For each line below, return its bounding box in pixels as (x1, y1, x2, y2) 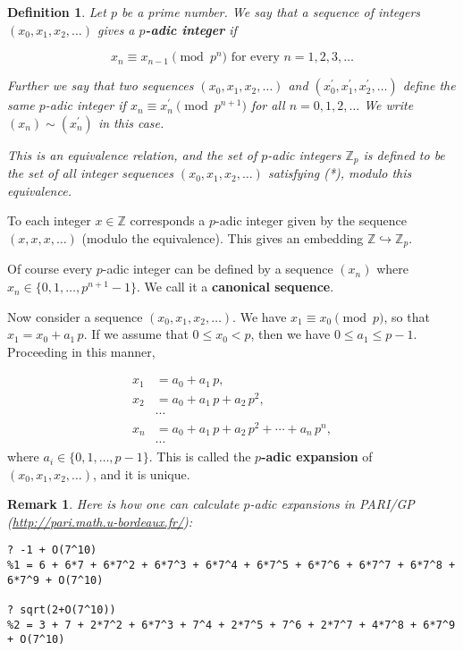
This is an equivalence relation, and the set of (7, 145, 257, 164)
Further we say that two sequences (7, 76, 194, 95)
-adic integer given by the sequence (215, 211, 408, 230)
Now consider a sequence (7, 307, 143, 325)
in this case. (97, 113, 164, 131)
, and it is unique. (93, 464, 190, 483)
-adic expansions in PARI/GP (249, 495, 415, 513)
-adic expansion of (261, 447, 373, 466)
